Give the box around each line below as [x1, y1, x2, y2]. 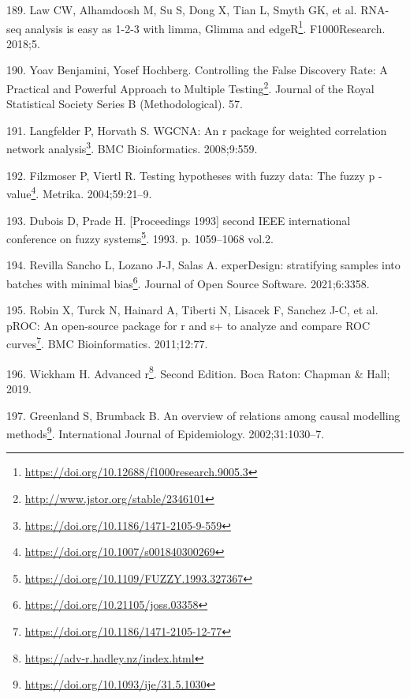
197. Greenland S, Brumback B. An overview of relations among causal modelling [6, 407, 401, 423]
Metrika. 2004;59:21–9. [42, 185, 152, 201]
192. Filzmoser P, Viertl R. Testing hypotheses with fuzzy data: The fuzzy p [6, 167, 375, 183]
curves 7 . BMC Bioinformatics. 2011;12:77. [6, 333, 208, 352]
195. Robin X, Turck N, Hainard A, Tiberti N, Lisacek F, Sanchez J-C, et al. [6, 302, 378, 318]
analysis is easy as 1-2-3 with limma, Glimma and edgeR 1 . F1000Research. [24, 17, 386, 36]
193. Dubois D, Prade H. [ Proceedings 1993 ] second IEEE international [6, 212, 351, 228]
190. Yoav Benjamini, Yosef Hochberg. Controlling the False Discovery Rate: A [6, 62, 388, 78]
